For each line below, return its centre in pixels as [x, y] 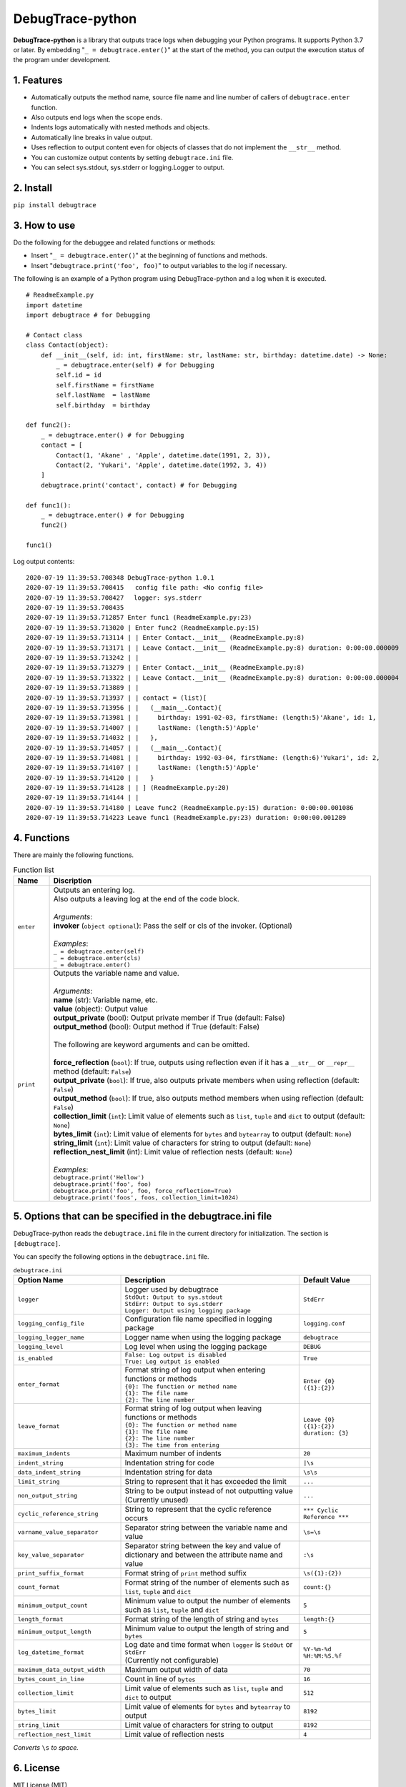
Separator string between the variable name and [206, 1528]
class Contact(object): [68, 345]
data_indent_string [49, 1472]
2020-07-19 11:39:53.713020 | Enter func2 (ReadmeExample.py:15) [143, 628]
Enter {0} [319, 1381]
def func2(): [49, 425]
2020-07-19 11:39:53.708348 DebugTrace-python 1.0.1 [120, 578]
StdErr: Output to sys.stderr [174, 1304]
